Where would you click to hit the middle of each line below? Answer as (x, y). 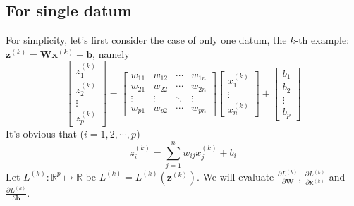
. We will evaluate (236, 176)
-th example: (322, 40)
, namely (111, 53)
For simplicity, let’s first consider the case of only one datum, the (146, 40)
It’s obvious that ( (45, 134)
